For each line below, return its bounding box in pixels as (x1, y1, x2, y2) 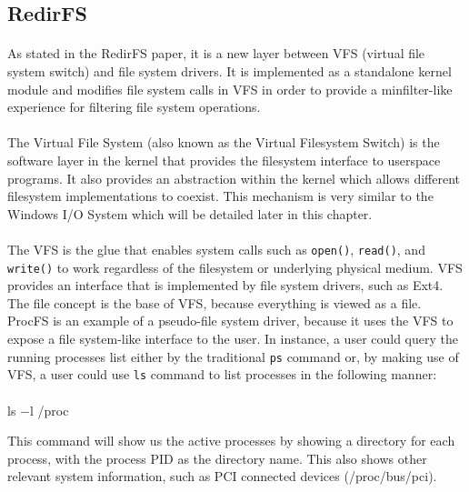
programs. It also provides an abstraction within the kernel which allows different (7, 168, 461, 187)
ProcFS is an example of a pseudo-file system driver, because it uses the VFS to (7, 311, 454, 330)
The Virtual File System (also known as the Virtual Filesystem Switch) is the (7, 133, 440, 152)
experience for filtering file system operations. (7, 97, 261, 116)
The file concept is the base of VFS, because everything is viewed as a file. (7, 293, 422, 312)
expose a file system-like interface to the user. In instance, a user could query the (7, 329, 459, 347)
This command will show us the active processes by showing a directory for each (7, 431, 455, 450)
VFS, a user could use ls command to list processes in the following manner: (7, 365, 437, 384)
